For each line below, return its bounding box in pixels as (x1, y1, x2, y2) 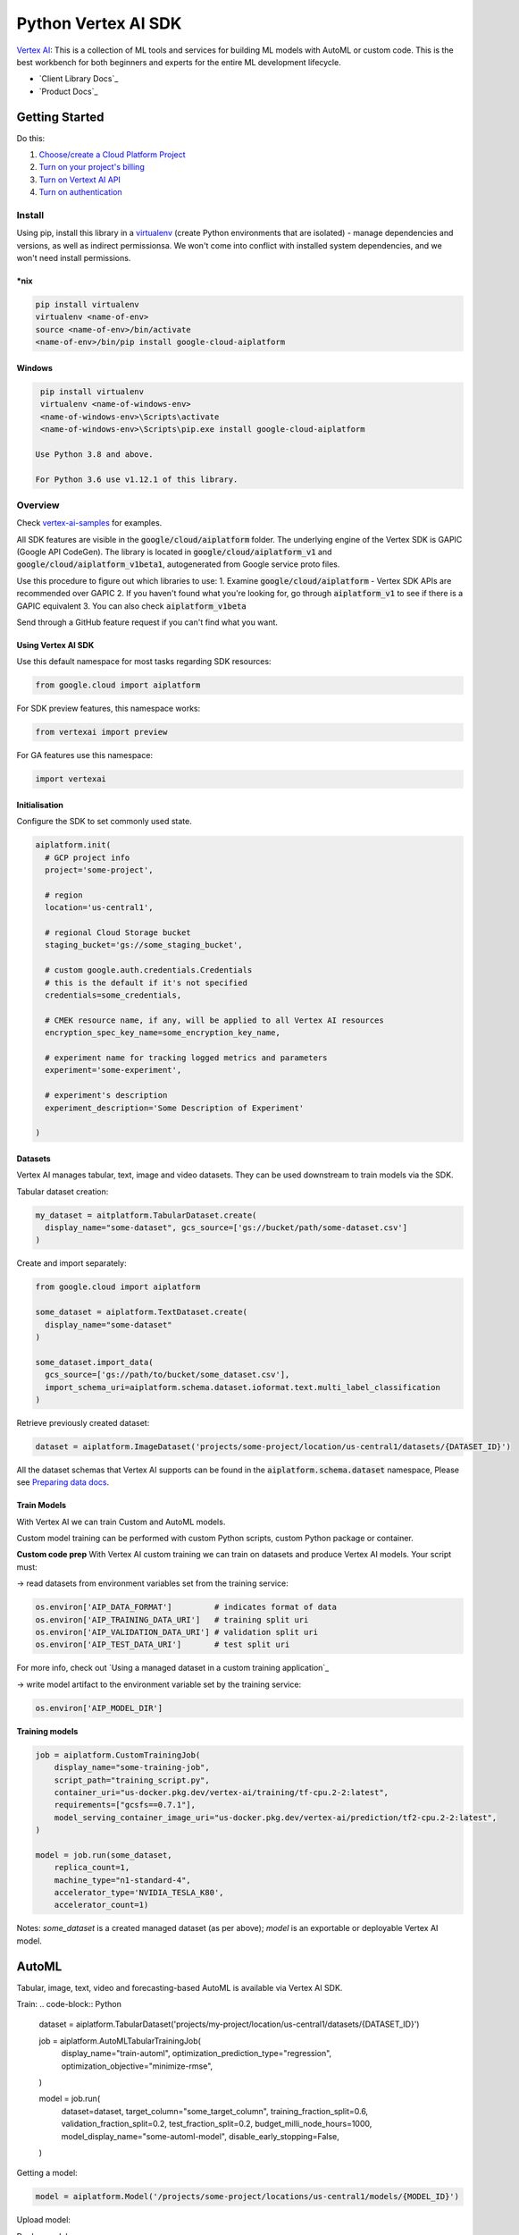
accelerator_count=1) (54, 1900, 149, 1910)
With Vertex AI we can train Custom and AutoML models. (16, 1516, 226, 1527)
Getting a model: (16, 2168, 78, 2179)
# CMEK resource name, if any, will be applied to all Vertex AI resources (45, 1015, 384, 1025)
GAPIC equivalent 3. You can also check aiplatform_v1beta (16, 600, 247, 611)
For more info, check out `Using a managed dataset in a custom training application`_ (16, 1663, 330, 1674)
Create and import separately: (16, 1258, 127, 1269)
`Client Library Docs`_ (38, 73, 119, 84)
